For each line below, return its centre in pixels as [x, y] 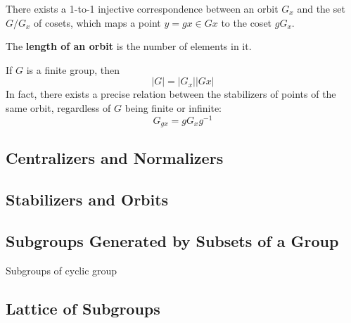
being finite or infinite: [173, 107]
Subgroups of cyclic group [62, 270]
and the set [321, 8]
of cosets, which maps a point [97, 22]
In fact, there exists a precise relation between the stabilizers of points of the [171, 94]
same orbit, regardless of [58, 107]
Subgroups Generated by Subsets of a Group [172, 241]
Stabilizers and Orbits [87, 199]
